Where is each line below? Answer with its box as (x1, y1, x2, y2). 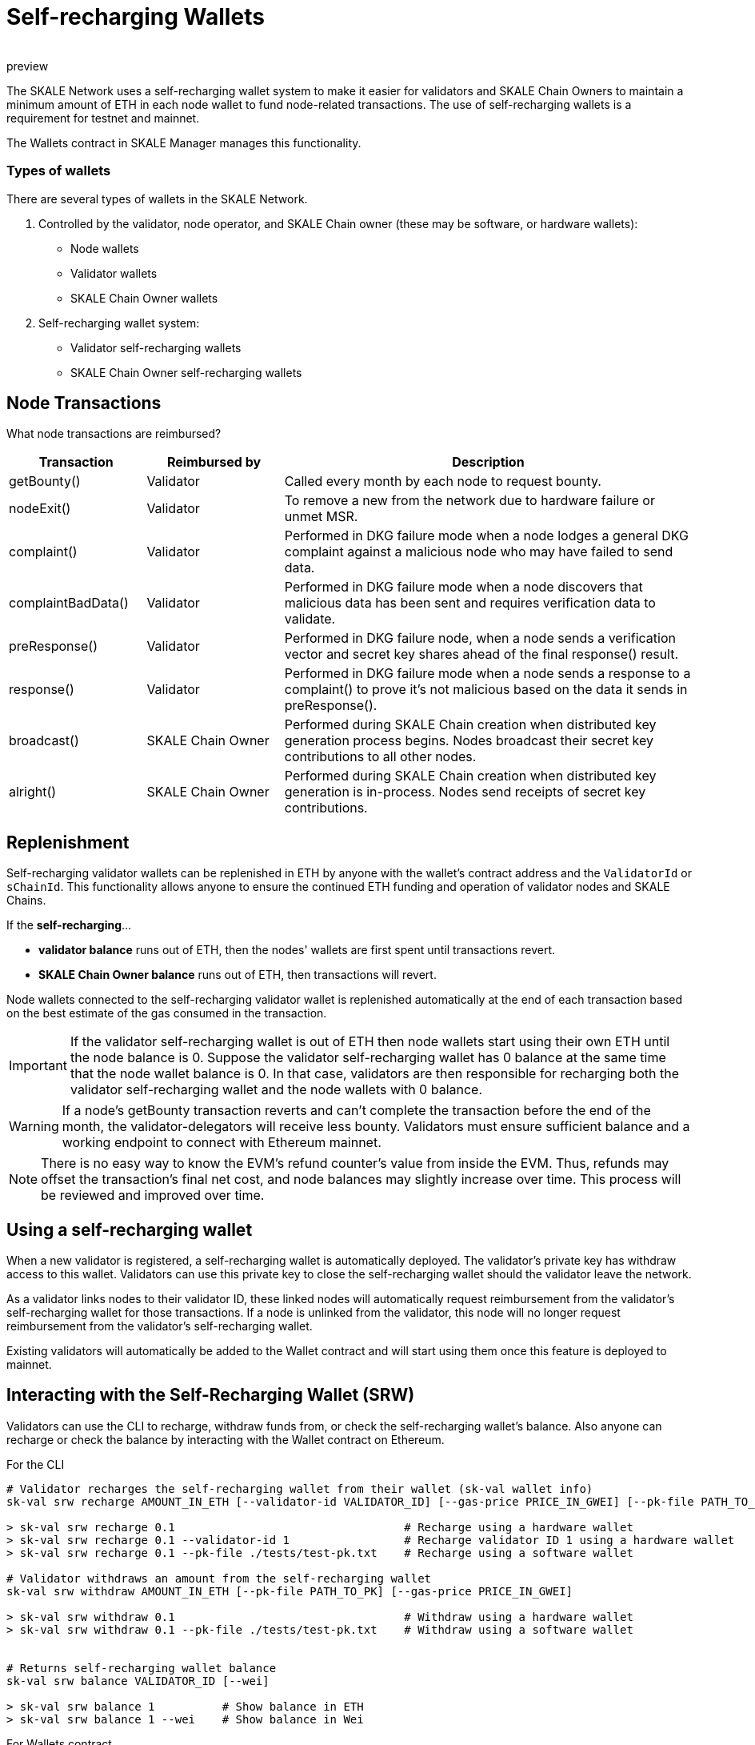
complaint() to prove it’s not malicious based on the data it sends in (284, 681, 688, 698)
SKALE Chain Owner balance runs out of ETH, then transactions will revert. (38, 968, 437, 982)
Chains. (6, 893, 46, 908)
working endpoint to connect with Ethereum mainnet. (62, 1134, 381, 1151)
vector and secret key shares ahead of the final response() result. (284, 646, 679, 663)
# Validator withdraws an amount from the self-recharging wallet (6, 1571, 432, 1585)
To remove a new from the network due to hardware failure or (284, 492, 655, 509)
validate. (284, 611, 336, 628)
